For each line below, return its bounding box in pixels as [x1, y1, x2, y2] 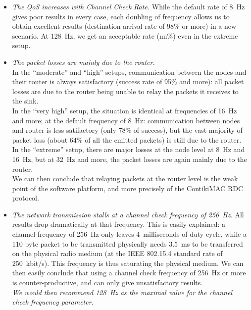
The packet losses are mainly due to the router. [12, 56, 155, 67]
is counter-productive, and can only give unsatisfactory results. [12, 277, 203, 288]
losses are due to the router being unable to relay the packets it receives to [12, 86, 239, 96]
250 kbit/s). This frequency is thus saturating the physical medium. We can [12, 258, 244, 268]
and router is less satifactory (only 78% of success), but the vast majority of [12, 125, 243, 135]
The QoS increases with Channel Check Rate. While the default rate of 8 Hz [12, 1, 245, 11]
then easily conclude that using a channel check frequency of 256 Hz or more [12, 267, 246, 278]
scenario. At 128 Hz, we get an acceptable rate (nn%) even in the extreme [12, 30, 238, 41]
